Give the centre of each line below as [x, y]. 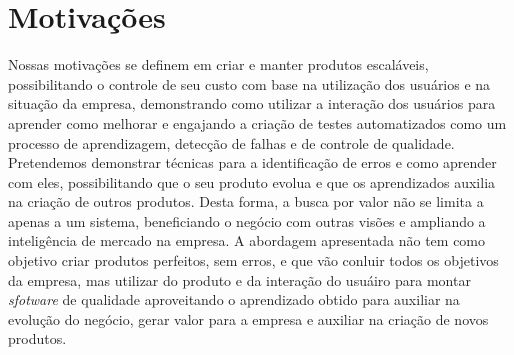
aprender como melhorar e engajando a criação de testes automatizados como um [257, 122]
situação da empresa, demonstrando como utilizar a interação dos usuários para [252, 103]
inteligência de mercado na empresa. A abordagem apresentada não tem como [247, 240]
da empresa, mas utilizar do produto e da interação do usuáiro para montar [239, 279]
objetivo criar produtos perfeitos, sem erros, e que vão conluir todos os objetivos [253, 260]
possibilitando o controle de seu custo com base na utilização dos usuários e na [249, 83]
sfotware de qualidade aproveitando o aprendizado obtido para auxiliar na [234, 299]
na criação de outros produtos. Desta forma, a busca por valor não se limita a [246, 201]
